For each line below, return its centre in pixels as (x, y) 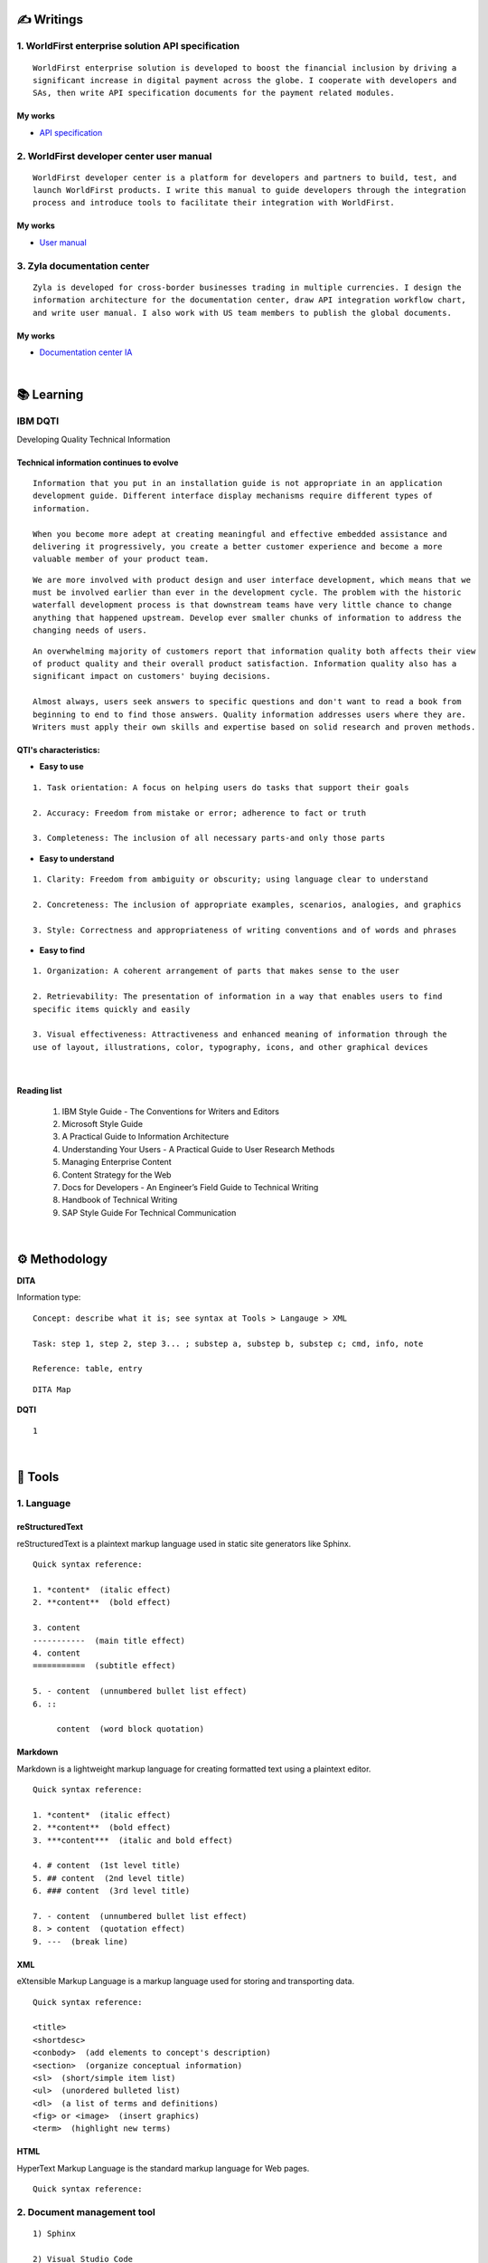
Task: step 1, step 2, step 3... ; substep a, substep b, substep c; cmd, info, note (228, 1343)
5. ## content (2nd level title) (109, 1878)
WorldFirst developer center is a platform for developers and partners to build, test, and (245, 177)
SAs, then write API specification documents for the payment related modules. (214, 93)
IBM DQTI (38, 421)
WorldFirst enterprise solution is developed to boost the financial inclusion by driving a (245, 67)
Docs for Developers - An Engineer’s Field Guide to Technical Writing (190, 1187)
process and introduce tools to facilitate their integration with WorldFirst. (214, 203)
